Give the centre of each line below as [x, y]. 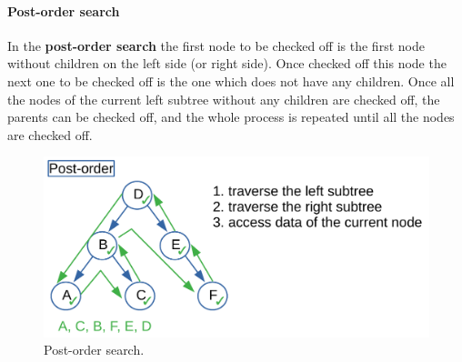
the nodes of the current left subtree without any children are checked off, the [224, 99]
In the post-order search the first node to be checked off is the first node [216, 45]
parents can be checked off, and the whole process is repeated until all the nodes [231, 117]
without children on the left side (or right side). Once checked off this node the [227, 63]
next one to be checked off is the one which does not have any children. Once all [231, 80]
